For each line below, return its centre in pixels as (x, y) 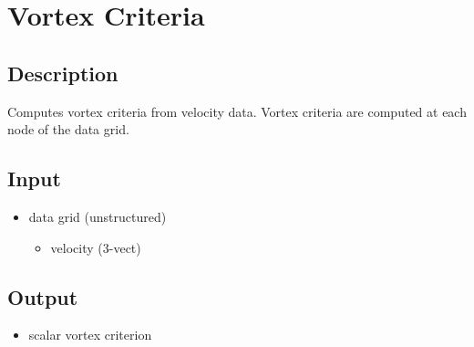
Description (63, 73)
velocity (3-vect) (96, 247)
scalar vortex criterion (90, 335)
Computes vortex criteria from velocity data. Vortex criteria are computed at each (237, 111)
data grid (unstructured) (98, 216)
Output (43, 296)
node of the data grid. (68, 129)
